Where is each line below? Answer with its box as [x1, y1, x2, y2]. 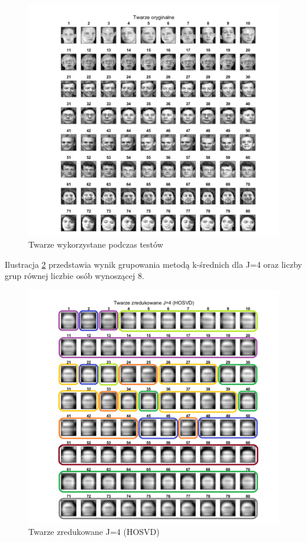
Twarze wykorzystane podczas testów [28, 238, 163, 251]
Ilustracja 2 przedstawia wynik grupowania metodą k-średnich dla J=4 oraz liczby [5, 258, 302, 270]
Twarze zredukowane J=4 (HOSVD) [28, 525, 160, 537]
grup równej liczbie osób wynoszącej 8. [5, 270, 144, 282]
